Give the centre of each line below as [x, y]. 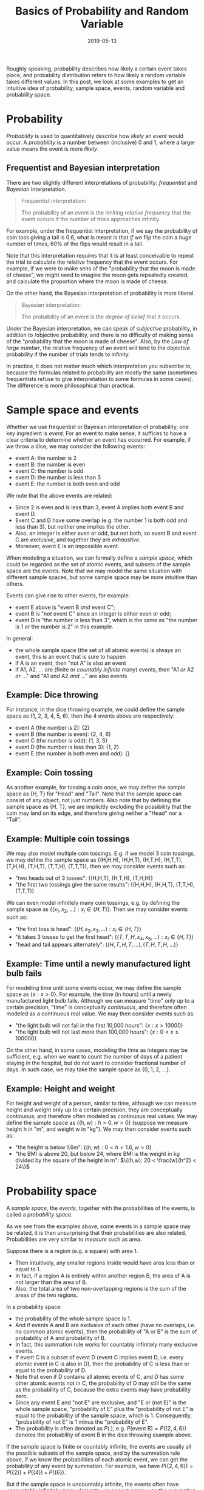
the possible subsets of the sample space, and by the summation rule [93, 1453]
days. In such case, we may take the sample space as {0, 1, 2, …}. [89, 1069]
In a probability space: [34, 1307]
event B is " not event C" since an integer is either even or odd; [93, 613]
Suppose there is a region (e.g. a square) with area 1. [72, 1251]
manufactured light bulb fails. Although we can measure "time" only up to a [100, 1001]
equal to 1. [28, 1269]
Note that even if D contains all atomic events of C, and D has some [99, 1377]
